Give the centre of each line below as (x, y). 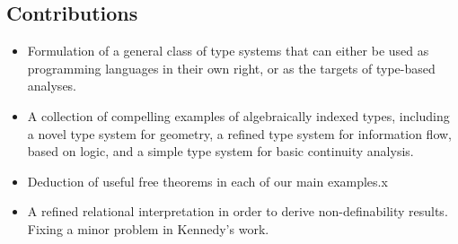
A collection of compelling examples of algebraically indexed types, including (238, 115)
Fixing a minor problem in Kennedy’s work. (148, 228)
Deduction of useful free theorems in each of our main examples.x (207, 181)
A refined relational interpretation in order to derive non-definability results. (238, 211)
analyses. (52, 86)
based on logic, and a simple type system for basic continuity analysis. (220, 151)
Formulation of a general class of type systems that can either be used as (228, 51)
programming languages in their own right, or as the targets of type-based (231, 68)
